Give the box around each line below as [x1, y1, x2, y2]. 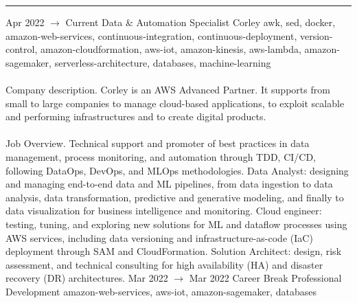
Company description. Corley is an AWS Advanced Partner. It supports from [5, 82, 330, 96]
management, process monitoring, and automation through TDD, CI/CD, [5, 149, 316, 164]
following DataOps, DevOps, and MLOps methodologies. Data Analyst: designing [5, 163, 349, 177]
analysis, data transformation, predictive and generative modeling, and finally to [5, 190, 344, 204]
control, [5, 42, 38, 56]
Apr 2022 [5, 15, 45, 29]
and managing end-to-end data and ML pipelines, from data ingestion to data [5, 177, 333, 191]
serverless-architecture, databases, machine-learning [54, 55, 271, 69]
